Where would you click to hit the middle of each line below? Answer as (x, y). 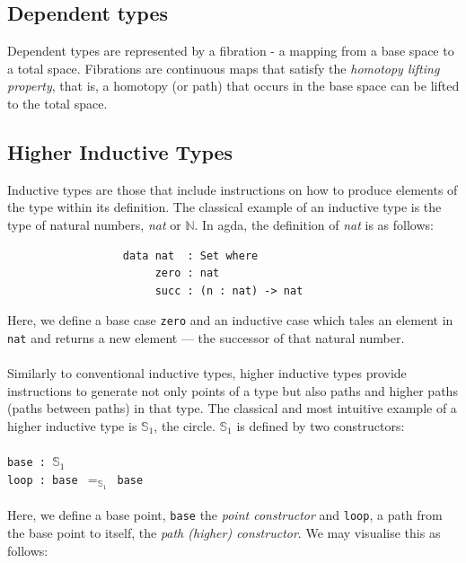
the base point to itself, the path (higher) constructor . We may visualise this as (224, 532)
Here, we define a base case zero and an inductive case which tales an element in (230, 320)
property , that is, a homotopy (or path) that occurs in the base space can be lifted (233, 86)
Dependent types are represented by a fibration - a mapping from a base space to (231, 51)
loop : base (43, 480)
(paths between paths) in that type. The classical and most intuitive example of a (232, 408)
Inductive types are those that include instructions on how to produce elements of (233, 189)
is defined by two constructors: (321, 426)
